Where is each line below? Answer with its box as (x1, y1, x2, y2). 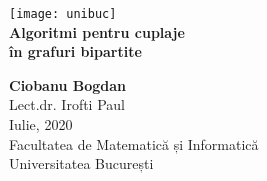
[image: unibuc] (9, 7, 117, 21)
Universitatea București (9, 153, 154, 174)
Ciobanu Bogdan (9, 74, 126, 95)
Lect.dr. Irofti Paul (9, 94, 125, 115)
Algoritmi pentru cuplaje (9, 21, 185, 42)
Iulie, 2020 (9, 114, 73, 135)
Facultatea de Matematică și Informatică (9, 133, 259, 154)
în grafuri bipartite (9, 41, 142, 62)
